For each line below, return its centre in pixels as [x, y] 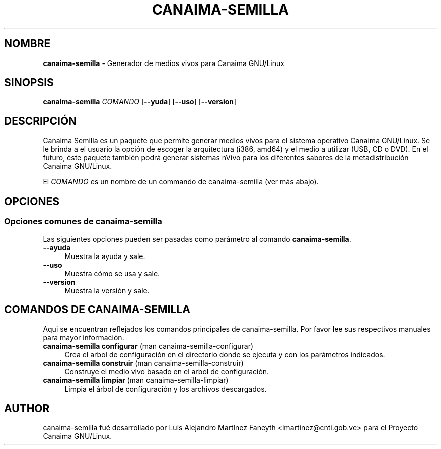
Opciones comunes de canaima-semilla [83, 221]
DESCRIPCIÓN [41, 121]
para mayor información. [84, 338]
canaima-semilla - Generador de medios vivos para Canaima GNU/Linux [164, 63]
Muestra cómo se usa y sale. [112, 273]
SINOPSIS [29, 83]
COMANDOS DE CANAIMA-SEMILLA [97, 309]
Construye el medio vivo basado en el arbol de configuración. [167, 372]
